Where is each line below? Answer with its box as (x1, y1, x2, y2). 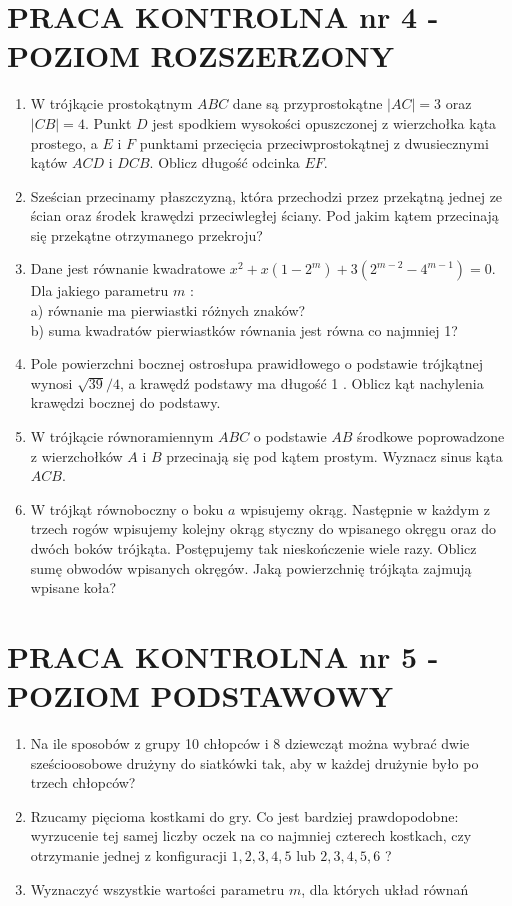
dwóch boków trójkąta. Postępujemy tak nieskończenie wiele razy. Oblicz (30, 538, 477, 558)
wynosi (30, 372, 73, 393)
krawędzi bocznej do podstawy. (30, 392, 221, 413)
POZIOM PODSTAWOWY (7, 675, 394, 716)
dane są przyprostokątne (232, 93, 383, 114)
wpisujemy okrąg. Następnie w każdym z (240, 498, 490, 519)
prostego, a (30, 132, 98, 153)
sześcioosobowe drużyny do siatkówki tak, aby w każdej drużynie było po (30, 752, 479, 773)
